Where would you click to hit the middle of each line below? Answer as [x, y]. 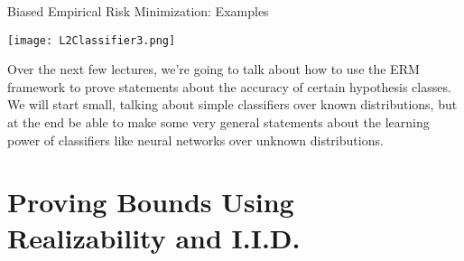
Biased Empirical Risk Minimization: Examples [138, 11]
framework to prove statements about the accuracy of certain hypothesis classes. [229, 86]
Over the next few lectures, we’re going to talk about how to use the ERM [213, 69]
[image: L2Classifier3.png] [92, 40]
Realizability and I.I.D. [154, 237]
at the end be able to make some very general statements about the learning [218, 122]
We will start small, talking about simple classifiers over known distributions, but [232, 104]
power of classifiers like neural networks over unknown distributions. [195, 140]
